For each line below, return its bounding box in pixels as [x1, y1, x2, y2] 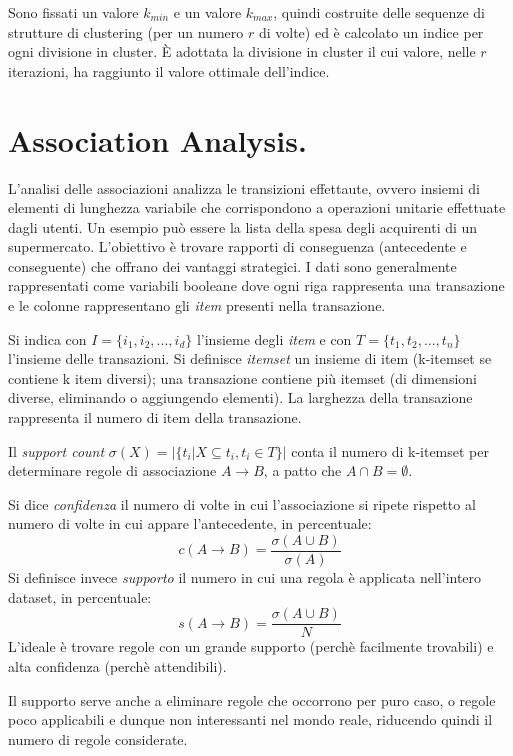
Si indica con [8, 328, 87, 349]
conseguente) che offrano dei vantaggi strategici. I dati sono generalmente [8, 255, 457, 276]
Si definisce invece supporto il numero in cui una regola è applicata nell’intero [8, 567, 482, 588]
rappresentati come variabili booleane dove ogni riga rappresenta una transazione [8, 275, 505, 296]
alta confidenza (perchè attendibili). [8, 655, 227, 676]
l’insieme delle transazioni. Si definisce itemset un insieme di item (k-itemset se [8, 348, 492, 369]
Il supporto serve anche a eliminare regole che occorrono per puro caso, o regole [8, 689, 496, 710]
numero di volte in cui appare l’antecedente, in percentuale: [8, 513, 372, 534]
